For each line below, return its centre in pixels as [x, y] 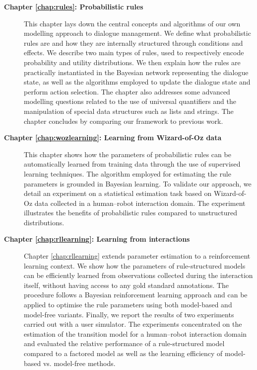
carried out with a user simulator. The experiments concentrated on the [133, 324]
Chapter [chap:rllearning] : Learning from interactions [97, 239]
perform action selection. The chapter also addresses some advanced [127, 91]
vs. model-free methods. [79, 363]
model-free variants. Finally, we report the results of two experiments [129, 314]
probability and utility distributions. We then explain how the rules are [132, 62]
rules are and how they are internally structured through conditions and [133, 43]
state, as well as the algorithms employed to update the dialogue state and [137, 82]
